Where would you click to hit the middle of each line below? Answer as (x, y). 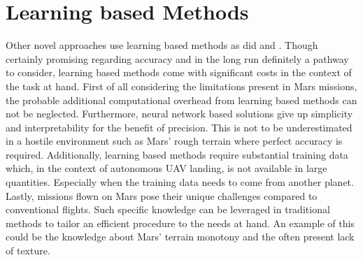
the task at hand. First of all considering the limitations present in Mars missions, (181, 86)
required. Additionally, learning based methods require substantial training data (177, 154)
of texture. (28, 251)
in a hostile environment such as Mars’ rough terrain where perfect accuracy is (174, 141)
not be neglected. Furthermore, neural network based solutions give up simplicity (179, 114)
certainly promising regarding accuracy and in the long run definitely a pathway (177, 58)
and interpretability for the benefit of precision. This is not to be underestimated (179, 127)
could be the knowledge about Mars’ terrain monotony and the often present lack (180, 237)
